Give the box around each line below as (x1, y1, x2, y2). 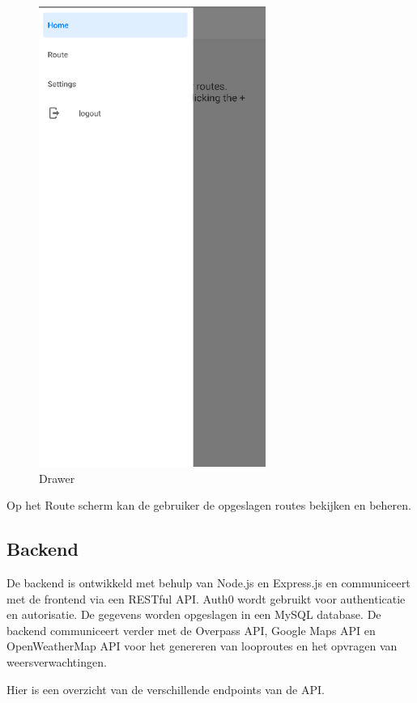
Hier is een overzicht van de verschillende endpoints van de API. (6, 680, 325, 697)
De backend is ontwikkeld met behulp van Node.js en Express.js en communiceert (6, 574, 411, 591)
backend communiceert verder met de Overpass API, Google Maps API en (6, 621, 376, 638)
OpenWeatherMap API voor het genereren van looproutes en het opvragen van (6, 637, 398, 654)
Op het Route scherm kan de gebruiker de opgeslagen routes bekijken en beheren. (6, 497, 411, 514)
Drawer (39, 469, 75, 486)
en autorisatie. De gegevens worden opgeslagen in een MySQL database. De (6, 606, 381, 623)
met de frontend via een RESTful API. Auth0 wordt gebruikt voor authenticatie (6, 590, 406, 607)
